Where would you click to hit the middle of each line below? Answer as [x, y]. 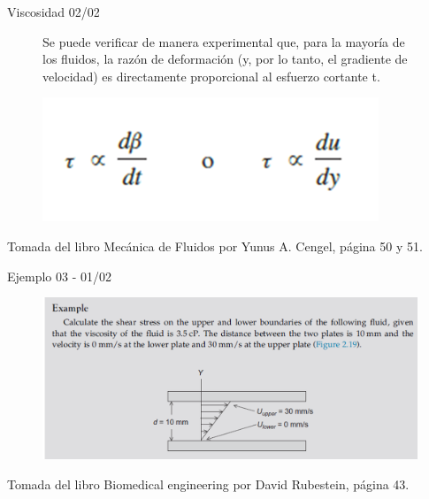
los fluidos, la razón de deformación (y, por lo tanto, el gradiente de [225, 59]
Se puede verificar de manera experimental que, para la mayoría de [224, 41]
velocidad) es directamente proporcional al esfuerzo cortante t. [211, 76]
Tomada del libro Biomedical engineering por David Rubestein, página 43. [208, 484]
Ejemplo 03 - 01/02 [60, 276]
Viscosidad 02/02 [54, 12]
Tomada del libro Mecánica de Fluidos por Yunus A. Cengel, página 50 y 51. [215, 246]
